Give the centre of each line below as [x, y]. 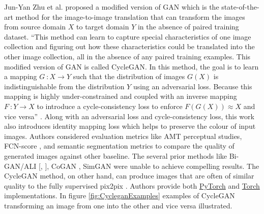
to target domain [103, 27]
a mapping [21, 76]
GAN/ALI [20, 166]
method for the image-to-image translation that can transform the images [130, 16]
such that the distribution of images [129, 76]
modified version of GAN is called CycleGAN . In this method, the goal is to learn [131, 66]
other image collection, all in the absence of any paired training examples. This [127, 56]
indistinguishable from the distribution [64, 86]
